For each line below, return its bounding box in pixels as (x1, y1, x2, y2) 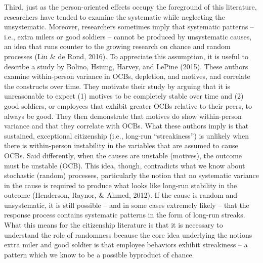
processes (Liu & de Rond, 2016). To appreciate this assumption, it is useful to (4, 51, 248, 61)
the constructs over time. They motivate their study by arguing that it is (4, 80, 230, 91)
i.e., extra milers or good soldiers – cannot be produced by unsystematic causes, (4, 31, 252, 41)
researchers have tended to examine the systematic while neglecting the (4, 11, 225, 22)
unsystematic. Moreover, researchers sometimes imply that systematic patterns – (4, 21, 254, 32)
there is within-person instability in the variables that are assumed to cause (4, 140, 238, 151)
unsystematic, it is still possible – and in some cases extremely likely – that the (4, 199, 249, 210)
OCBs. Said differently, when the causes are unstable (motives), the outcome (4, 150, 242, 160)
